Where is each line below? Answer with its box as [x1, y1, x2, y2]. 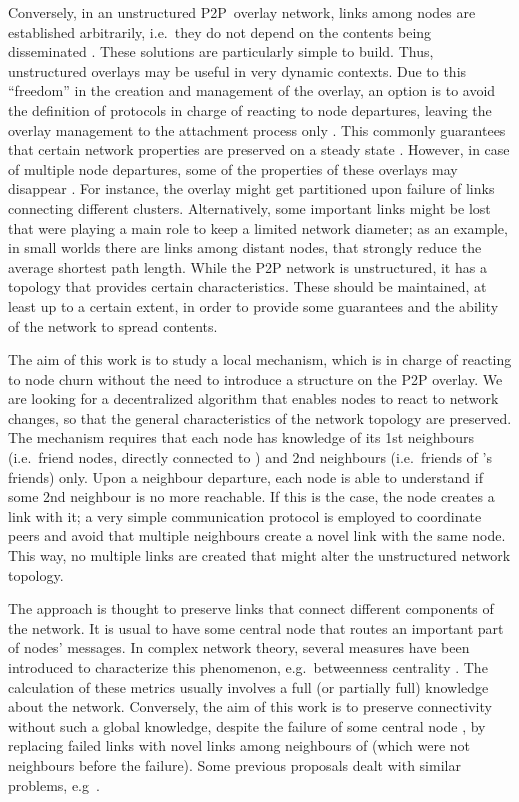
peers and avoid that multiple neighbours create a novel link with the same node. [8, 525, 506, 546]
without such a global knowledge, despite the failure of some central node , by [8, 715, 486, 736]
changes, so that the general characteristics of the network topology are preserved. [8, 407, 512, 428]
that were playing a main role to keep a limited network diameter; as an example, [8, 217, 508, 238]
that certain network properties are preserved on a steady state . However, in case [8, 139, 510, 160]
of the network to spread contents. [8, 315, 218, 336]
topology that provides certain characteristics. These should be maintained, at [8, 276, 487, 297]
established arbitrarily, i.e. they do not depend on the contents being [8, 21, 432, 42]
